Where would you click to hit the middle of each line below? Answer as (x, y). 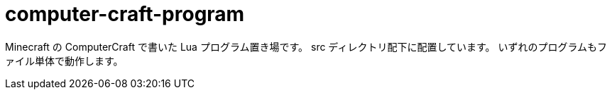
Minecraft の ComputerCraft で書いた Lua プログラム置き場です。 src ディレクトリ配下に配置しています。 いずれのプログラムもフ (306, 46)
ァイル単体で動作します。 (64, 61)
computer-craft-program (125, 14)
